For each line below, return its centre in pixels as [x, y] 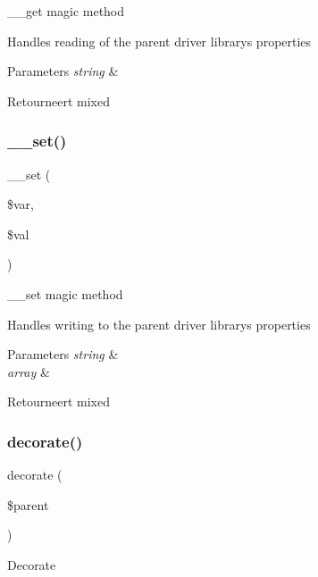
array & [29, 371]
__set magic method [65, 293]
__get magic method [66, 11]
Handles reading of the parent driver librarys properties [159, 41]
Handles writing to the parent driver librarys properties [159, 324]
